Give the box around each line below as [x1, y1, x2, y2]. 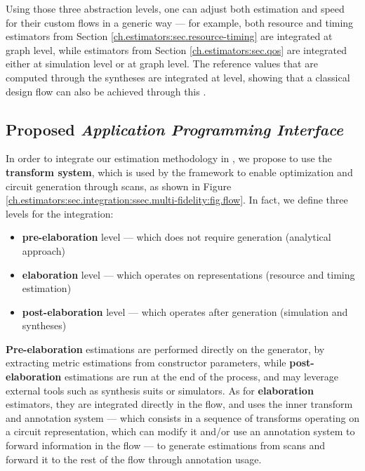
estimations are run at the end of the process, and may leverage [64, 369, 339, 384]
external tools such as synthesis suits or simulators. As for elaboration [6, 383, 314, 397]
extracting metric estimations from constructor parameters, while [6, 355, 286, 370]
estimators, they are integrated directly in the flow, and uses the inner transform [6, 397, 353, 411]
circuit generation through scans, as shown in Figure [6, 178, 232, 193]
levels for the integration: [6, 206, 114, 220]
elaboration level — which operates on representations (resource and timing [22, 267, 355, 281]
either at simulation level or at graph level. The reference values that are [6, 56, 318, 71]
